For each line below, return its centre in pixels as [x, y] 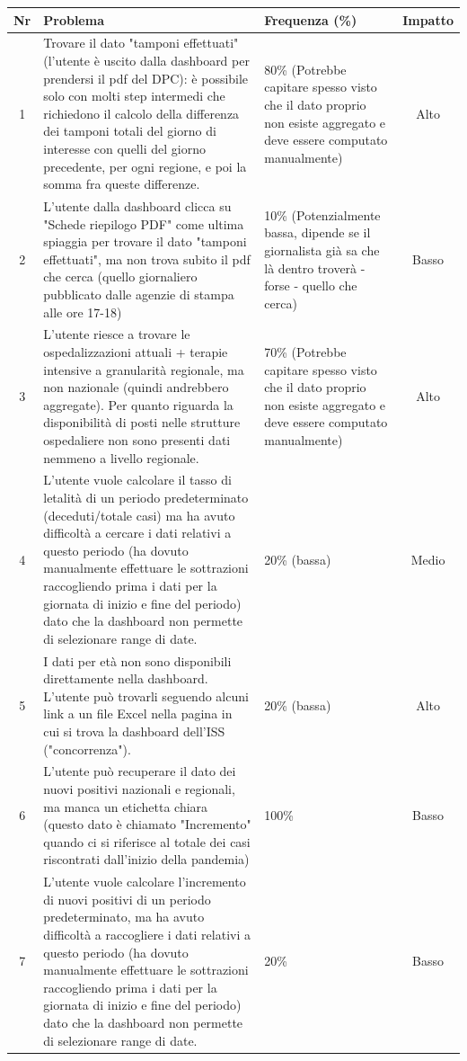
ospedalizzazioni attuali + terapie [136, 351]
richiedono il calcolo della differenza [141, 113]
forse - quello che [311, 285]
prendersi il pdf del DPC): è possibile [146, 78]
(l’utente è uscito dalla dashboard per [146, 60]
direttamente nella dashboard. [126, 678]
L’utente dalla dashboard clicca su [137, 205]
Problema [74, 19]
